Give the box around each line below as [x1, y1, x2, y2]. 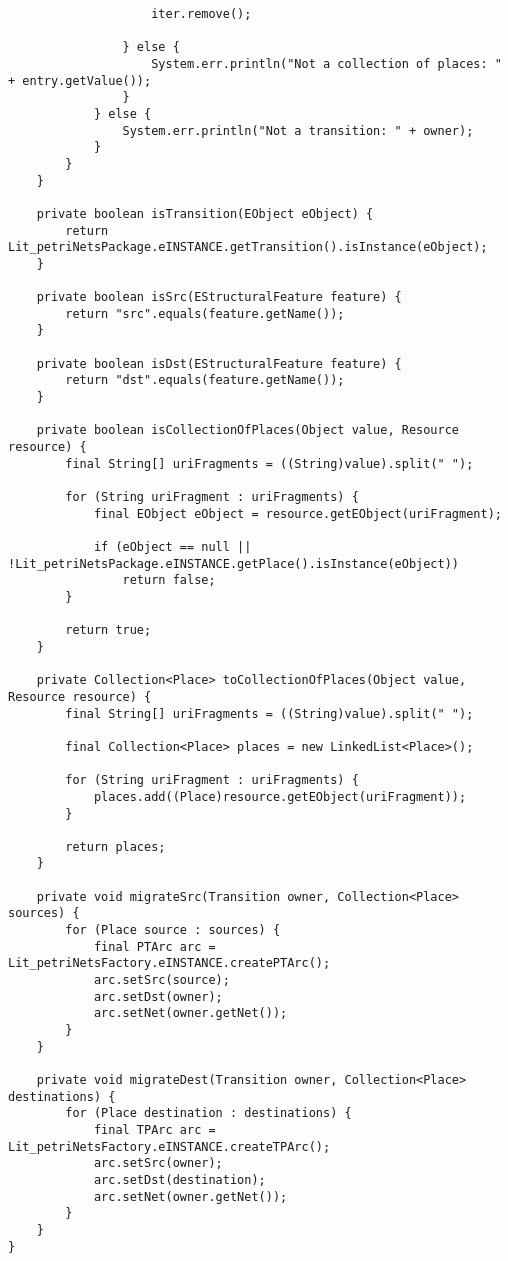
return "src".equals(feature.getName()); [65, 306, 345, 321]
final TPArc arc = [93, 1122, 216, 1137]
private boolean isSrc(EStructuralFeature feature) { [36, 290, 402, 305]
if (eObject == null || [93, 540, 252, 554]
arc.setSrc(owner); [93, 1156, 223, 1171]
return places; [65, 839, 166, 854]
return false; [122, 573, 216, 588]
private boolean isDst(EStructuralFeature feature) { [36, 356, 402, 371]
